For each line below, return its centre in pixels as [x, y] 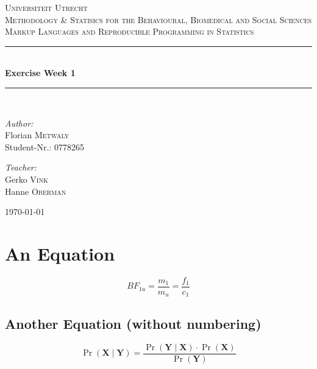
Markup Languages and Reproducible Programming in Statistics [130, 31]
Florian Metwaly [37, 135]
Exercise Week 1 [40, 73]
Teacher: [21, 167]
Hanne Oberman [36, 191]
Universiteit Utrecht [46, 7]
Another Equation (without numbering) [133, 323]
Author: [19, 123]
